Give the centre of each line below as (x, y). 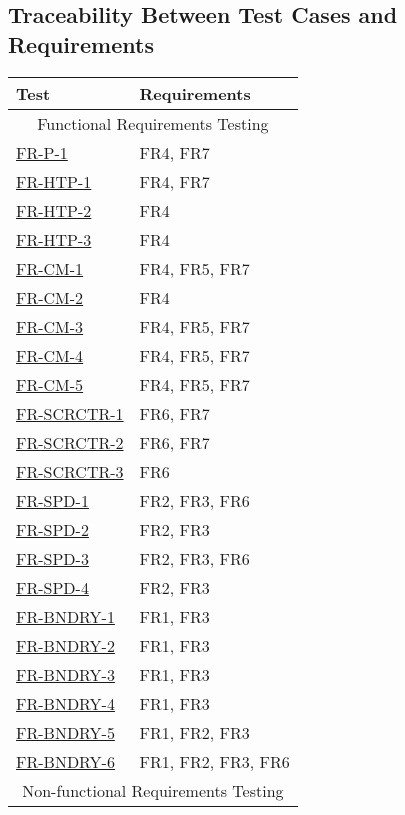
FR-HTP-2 (54, 210)
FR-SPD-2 (52, 529)
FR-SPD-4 (52, 587)
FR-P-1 (42, 152)
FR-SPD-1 (52, 500)
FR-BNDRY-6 (65, 761)
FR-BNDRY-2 (65, 645)
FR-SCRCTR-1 (70, 413)
